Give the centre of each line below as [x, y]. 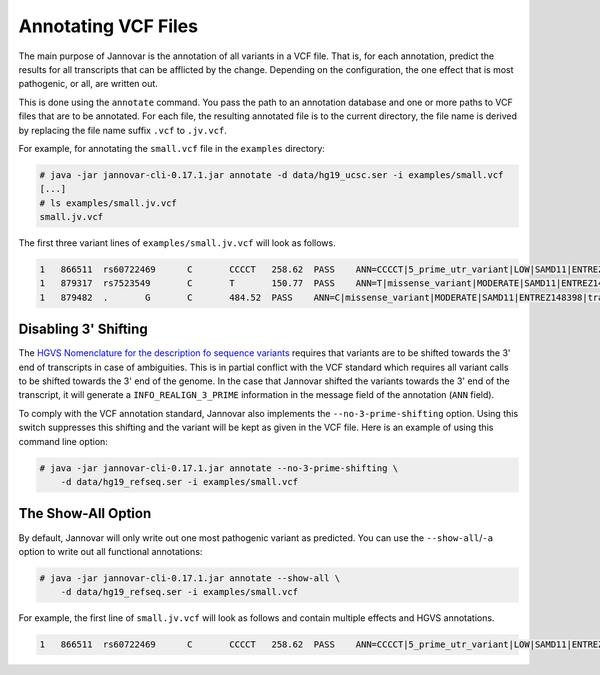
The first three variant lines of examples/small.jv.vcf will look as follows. [177, 243]
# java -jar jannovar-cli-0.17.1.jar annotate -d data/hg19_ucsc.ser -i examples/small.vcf [271, 174]
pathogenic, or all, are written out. [88, 84]
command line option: [63, 441]
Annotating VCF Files [108, 26]
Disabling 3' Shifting [83, 329]
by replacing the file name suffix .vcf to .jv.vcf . [122, 130]
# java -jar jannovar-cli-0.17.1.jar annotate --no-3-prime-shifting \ [219, 468]
